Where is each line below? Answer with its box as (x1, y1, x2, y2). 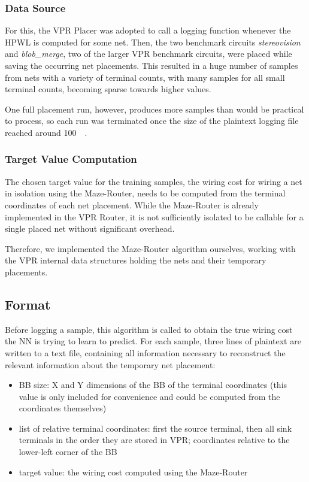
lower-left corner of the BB (19, 445, 117, 458)
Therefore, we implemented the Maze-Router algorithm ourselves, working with (5, 242, 296, 254)
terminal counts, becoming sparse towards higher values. (5, 83, 211, 95)
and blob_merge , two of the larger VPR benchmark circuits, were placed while (5, 47, 292, 60)
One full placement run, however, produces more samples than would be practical (5, 102, 304, 115)
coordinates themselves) (19, 402, 107, 414)
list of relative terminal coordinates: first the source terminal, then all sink (19, 422, 292, 434)
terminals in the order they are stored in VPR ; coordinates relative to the (19, 434, 290, 446)
